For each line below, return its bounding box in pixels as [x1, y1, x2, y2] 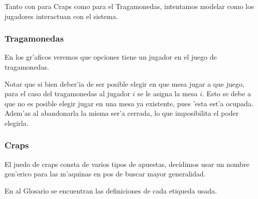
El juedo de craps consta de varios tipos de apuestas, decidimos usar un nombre [5, 158, 249, 169]
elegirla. [5, 117, 29, 128]
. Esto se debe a [202, 88, 251, 99]
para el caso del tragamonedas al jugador [5, 88, 131, 99]
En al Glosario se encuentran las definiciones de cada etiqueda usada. [5, 185, 217, 195]
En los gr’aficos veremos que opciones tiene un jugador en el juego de [5, 52, 217, 62]
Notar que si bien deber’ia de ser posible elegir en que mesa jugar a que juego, [5, 78, 244, 89]
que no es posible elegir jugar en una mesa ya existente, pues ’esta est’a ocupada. [5, 98, 253, 108]
